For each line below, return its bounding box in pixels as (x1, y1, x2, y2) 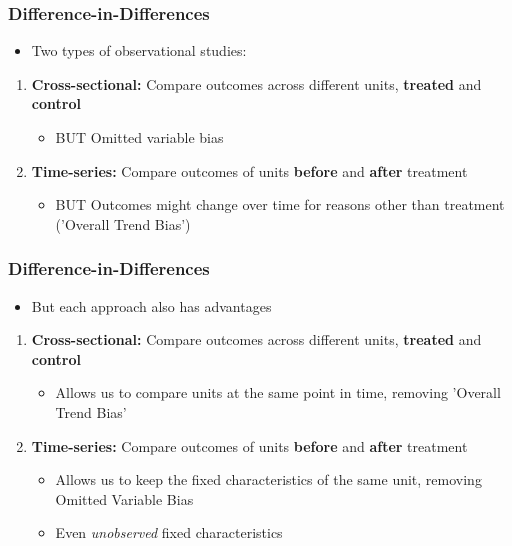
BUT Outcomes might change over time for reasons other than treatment (55, 194, 505, 215)
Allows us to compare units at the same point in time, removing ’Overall (55, 382, 501, 403)
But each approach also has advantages (31, 295, 272, 316)
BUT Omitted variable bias (55, 127, 224, 147)
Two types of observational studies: (31, 40, 247, 61)
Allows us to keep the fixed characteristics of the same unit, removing (55, 469, 482, 490)
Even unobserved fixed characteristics (55, 522, 283, 543)
